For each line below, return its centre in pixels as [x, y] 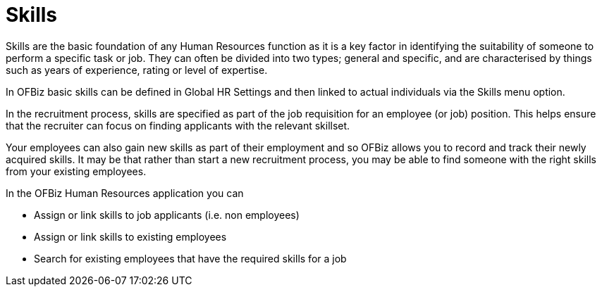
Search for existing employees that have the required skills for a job [190, 258]
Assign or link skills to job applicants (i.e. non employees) [167, 215]
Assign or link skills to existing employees [130, 236]
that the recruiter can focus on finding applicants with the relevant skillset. [178, 125]
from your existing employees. [76, 171]
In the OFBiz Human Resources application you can [125, 193]
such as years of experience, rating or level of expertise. [137, 70]
